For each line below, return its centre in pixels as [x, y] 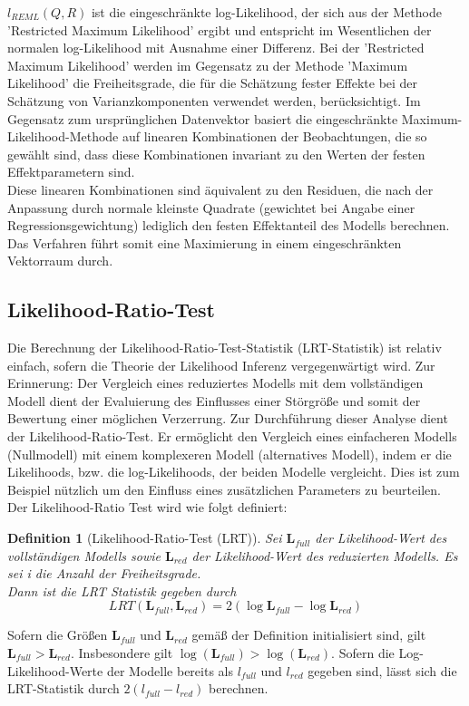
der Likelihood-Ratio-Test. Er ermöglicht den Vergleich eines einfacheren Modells [232, 436]
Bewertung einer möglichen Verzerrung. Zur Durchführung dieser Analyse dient [228, 418]
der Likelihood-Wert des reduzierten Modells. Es [325, 555]
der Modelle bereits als [170, 670]
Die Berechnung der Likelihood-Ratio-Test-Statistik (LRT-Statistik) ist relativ [225, 348]
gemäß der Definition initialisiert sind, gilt [309, 635]
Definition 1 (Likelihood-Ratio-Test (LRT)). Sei [145, 538]
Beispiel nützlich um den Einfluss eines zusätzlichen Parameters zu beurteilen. [224, 489]
